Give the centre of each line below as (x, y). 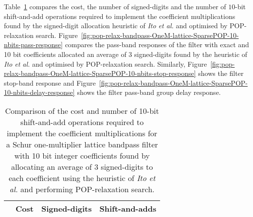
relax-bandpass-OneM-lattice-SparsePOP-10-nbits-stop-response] (100, 73)
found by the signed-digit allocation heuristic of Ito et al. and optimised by (116, 26)
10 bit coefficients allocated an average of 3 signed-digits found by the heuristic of (126, 54)
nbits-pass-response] (33, 45)
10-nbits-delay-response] (39, 92)
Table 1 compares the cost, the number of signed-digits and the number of (115, 6)
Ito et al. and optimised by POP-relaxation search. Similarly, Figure (106, 63)
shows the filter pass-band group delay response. (149, 92)
